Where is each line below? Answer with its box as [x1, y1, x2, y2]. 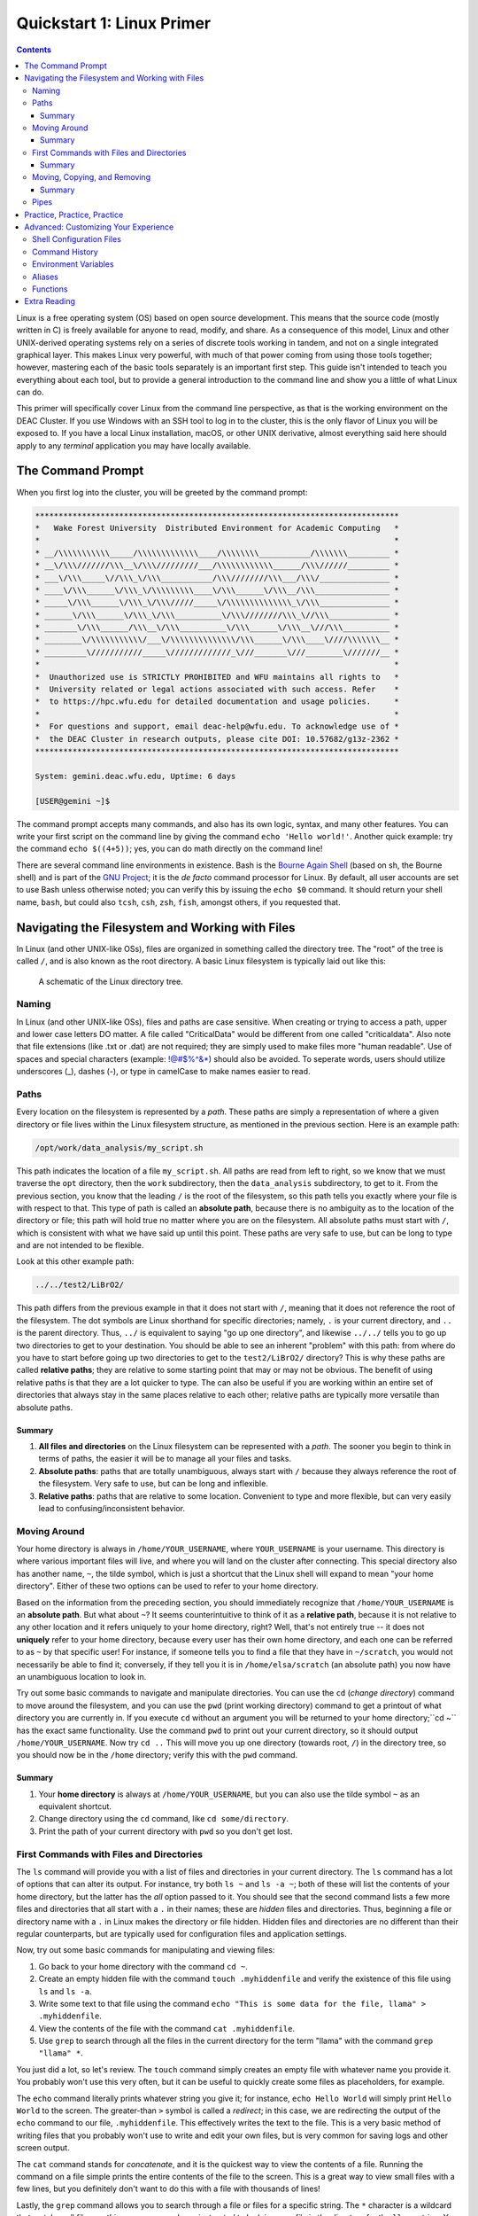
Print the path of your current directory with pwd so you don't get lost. [38, 1826, 293, 1837]
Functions [32, 284, 68, 294]
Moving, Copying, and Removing [32, 172, 150, 183]
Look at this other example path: [16, 1256, 135, 1267]
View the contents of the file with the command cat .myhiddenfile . [38, 2023, 296, 2033]
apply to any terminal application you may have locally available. [16, 440, 251, 451]
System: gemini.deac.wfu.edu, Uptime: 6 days [35, 771, 236, 781]
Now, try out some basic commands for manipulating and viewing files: [16, 1945, 275, 1955]
